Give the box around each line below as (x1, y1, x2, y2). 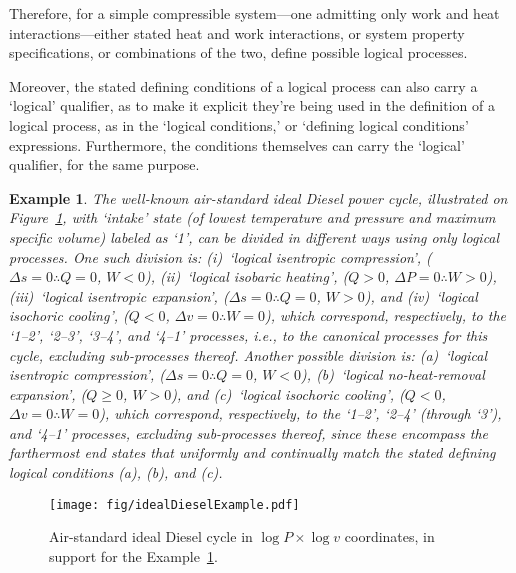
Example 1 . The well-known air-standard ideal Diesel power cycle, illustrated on (9, 187, 508, 208)
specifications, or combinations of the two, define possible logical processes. (9, 42, 468, 63)
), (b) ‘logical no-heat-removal (301, 364, 485, 385)
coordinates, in (344, 526, 435, 547)
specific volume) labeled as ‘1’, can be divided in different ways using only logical (9, 226, 500, 247)
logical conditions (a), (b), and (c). (9, 462, 223, 483)
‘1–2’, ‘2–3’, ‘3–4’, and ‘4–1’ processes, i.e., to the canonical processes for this (9, 324, 488, 345)
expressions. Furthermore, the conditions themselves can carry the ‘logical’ (9, 134, 465, 155)
